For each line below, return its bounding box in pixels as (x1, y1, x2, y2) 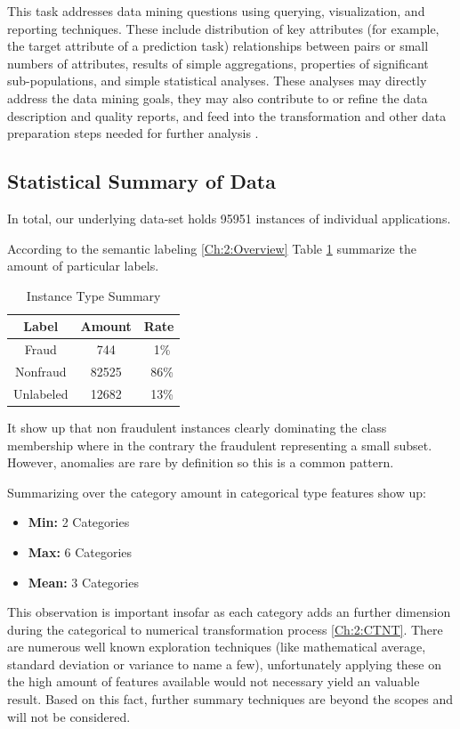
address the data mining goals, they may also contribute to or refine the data (7, 88, 428, 107)
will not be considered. (7, 707, 131, 725)
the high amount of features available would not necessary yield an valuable (7, 672, 420, 691)
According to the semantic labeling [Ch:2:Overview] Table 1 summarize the (7, 239, 416, 257)
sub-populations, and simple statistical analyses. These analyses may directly (7, 71, 427, 90)
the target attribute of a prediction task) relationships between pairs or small (7, 36, 429, 55)
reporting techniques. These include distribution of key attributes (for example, (7, 19, 440, 37)
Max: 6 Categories (28, 542, 133, 561)
